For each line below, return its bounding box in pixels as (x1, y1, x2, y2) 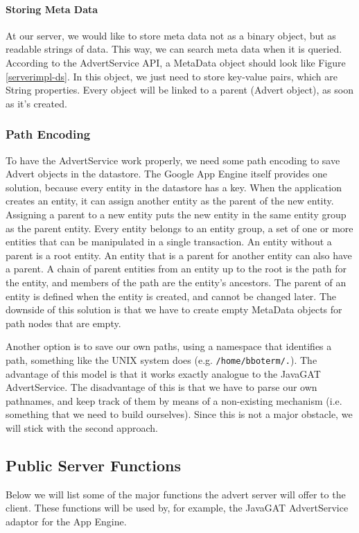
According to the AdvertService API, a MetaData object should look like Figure (6, 55, 346, 69)
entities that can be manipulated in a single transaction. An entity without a (6, 234, 332, 249)
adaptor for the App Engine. (6, 514, 127, 528)
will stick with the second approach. (6, 420, 158, 435)
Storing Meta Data (6, 1, 98, 16)
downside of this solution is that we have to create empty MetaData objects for (6, 302, 342, 317)
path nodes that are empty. (6, 315, 121, 330)
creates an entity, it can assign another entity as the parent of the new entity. (6, 193, 334, 208)
